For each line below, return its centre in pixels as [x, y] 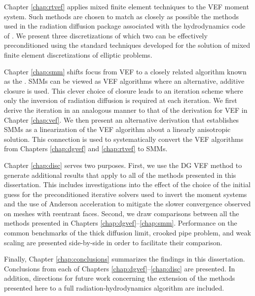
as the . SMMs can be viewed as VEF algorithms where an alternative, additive [124, 81]
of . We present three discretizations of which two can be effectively [106, 35]
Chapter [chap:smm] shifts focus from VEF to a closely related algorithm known [125, 71]
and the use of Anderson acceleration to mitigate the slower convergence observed [127, 204]
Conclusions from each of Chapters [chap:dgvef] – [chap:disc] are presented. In [120, 268]
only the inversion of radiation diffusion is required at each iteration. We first [121, 100]
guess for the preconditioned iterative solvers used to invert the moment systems [126, 194]
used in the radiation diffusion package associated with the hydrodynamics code [125, 26]
